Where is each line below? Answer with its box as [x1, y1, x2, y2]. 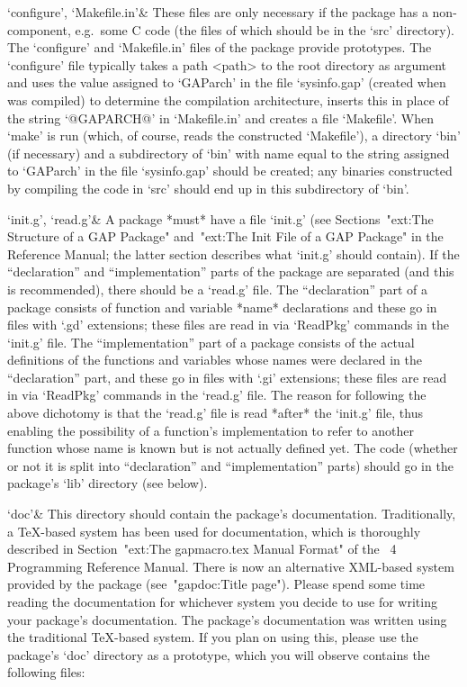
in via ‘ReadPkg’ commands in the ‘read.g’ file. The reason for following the [7, 385, 427, 404]
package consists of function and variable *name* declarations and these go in [7, 297, 437, 316]
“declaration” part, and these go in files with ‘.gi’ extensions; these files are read [7, 367, 447, 386]
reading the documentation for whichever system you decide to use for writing [7, 592, 437, 610]
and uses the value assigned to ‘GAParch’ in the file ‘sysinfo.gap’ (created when [7, 73, 446, 92]
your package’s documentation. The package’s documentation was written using [7, 610, 447, 628]
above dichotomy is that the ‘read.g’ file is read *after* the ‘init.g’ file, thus [7, 403, 423, 422]
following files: [7, 663, 85, 682]
